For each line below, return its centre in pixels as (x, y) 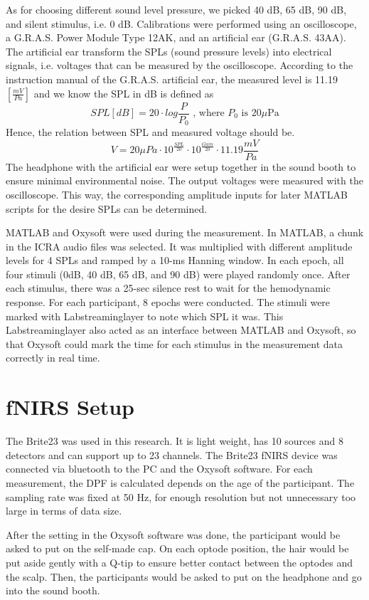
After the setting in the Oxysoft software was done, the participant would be (173, 534)
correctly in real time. (53, 358)
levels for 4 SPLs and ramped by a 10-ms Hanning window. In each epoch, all (175, 260)
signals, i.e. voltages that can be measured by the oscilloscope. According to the (180, 65)
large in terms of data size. (64, 511)
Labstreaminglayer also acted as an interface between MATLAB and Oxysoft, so (181, 330)
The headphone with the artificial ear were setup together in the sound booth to (181, 166)
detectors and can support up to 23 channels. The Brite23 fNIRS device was (172, 454)
